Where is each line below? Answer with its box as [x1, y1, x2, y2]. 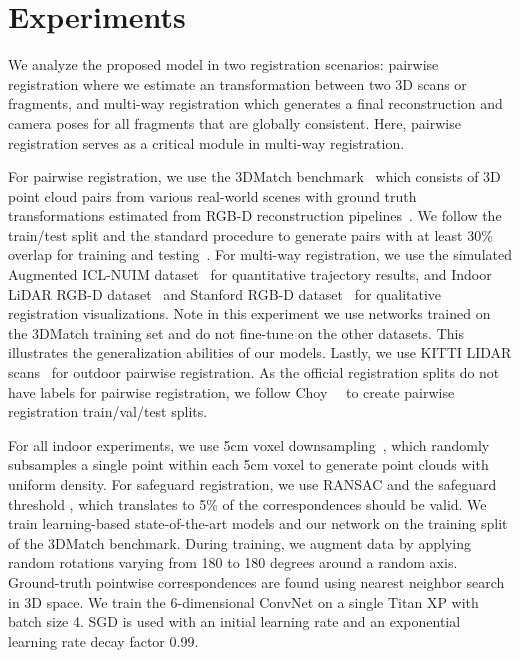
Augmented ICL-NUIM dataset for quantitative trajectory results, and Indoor [8, 264, 492, 285]
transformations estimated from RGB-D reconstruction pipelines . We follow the [8, 205, 502, 226]
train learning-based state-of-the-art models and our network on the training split [8, 513, 508, 534]
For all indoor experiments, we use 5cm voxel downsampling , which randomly [8, 434, 490, 455]
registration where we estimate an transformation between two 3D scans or [8, 73, 467, 94]
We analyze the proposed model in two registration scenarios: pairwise [8, 54, 439, 75]
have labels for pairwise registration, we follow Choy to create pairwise [8, 381, 455, 402]
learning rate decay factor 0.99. [8, 630, 199, 651]
